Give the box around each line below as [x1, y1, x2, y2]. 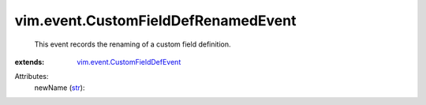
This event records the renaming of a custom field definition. [34, 39, 232, 49]
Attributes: [14, 72, 49, 81]
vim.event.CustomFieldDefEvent [77, 57, 181, 66]
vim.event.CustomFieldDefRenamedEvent [14, 12, 297, 29]
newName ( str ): [34, 83, 85, 92]
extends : [14, 57, 45, 66]
